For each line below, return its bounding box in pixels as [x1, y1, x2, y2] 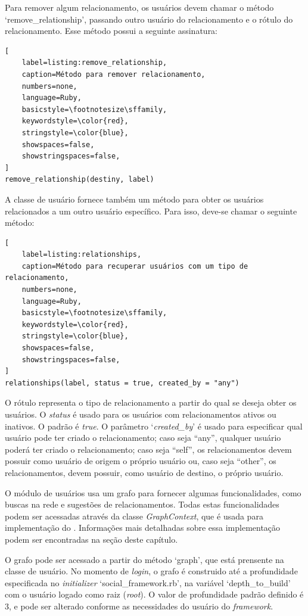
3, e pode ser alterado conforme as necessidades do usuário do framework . [5, 599, 273, 612]
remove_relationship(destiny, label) [5, 175, 154, 184]
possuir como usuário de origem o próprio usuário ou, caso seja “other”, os [5, 455, 276, 467]
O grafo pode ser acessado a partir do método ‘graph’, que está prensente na [5, 553, 284, 565]
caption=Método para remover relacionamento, [21, 70, 206, 79]
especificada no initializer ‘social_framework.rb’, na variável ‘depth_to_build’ [5, 576, 291, 589]
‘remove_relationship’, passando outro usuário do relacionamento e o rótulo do [5, 13, 293, 25]
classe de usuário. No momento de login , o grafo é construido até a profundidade [5, 565, 298, 577]
